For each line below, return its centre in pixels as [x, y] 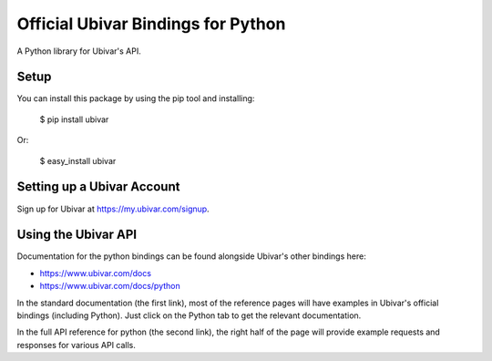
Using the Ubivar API [77, 235]
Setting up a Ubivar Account [98, 187]
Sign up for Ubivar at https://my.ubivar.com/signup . [113, 209]
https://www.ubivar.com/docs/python [110, 286]
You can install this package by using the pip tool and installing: [136, 98]
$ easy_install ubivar [78, 160]
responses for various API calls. [77, 345]
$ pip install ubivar [74, 119]
